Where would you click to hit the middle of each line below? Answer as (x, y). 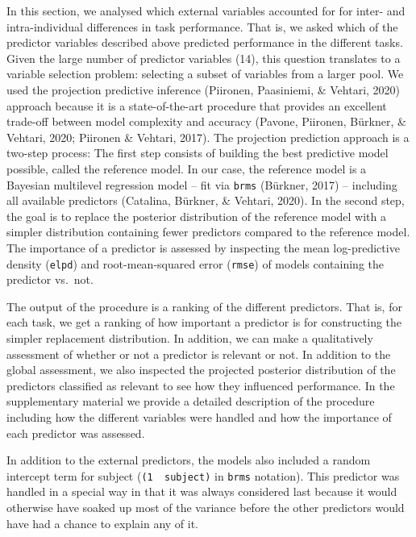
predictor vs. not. (50, 279)
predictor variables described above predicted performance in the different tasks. (205, 42)
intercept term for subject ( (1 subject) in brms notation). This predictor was (203, 475)
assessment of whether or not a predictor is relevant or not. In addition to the (199, 354)
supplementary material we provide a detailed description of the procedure (191, 401)
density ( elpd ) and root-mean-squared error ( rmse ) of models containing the (196, 263)
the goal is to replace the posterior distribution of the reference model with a (197, 216)
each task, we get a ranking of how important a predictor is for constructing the (204, 322)
